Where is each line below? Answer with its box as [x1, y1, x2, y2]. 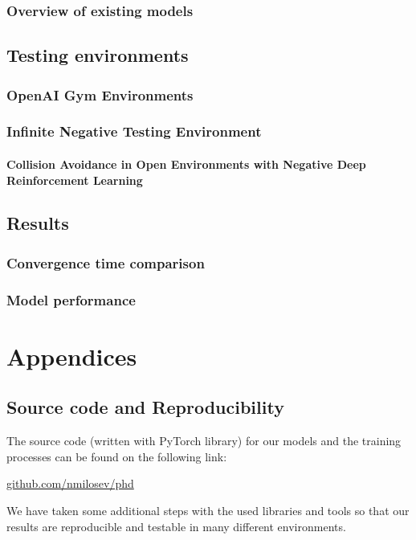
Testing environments [6, 43, 189, 67]
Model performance [6, 289, 136, 309]
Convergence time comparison [6, 252, 205, 272]
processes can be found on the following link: [6, 448, 227, 464]
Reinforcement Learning [6, 171, 143, 188]
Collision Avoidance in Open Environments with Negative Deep [6, 155, 366, 172]
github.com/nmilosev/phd [6, 475, 134, 492]
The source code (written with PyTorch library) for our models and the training [6, 432, 402, 449]
